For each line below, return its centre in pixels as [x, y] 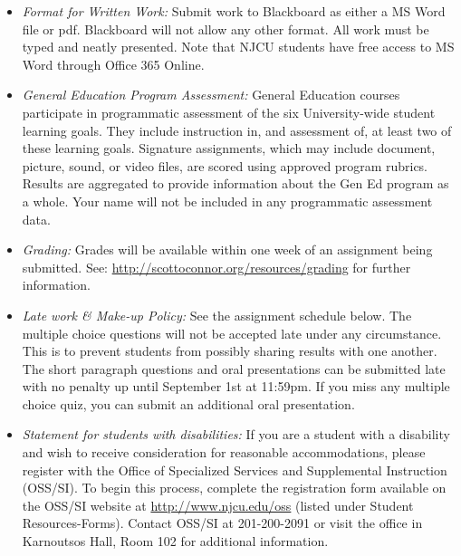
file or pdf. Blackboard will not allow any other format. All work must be [226, 29]
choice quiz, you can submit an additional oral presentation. [188, 403]
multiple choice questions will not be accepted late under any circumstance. [232, 333]
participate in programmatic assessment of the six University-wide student [229, 112]
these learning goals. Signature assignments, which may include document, [229, 148]
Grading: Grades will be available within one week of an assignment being [227, 249]
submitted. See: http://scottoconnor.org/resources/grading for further [216, 267]
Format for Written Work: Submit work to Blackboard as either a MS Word [234, 11]
